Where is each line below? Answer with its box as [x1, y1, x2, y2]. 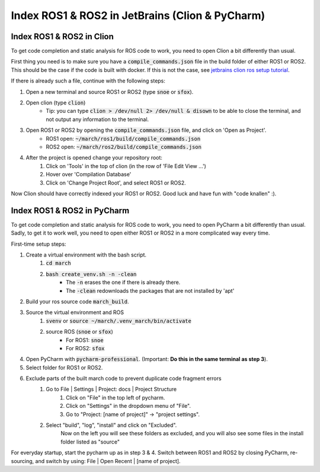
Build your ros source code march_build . [25, 297, 129, 305]
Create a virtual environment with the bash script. [25, 251, 147, 258]
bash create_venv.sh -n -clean [46, 271, 137, 277]
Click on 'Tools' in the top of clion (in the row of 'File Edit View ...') [46, 162, 207, 169]
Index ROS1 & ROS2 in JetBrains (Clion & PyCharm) [11, 9, 265, 22]
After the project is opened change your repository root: [25, 154, 163, 161]
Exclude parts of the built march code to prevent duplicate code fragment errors [25, 375, 222, 382]
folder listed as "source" [60, 438, 120, 445]
